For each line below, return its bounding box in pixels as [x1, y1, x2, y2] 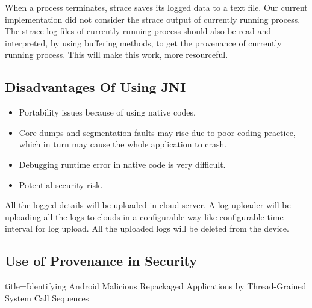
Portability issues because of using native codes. [19, 106, 196, 119]
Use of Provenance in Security [5, 251, 198, 270]
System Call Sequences [5, 291, 89, 304]
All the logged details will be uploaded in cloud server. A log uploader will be [5, 199, 291, 211]
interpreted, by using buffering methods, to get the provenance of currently [5, 36, 282, 49]
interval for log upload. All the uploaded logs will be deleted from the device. [5, 222, 289, 235]
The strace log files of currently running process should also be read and [5, 25, 272, 37]
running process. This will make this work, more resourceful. [5, 48, 228, 61]
